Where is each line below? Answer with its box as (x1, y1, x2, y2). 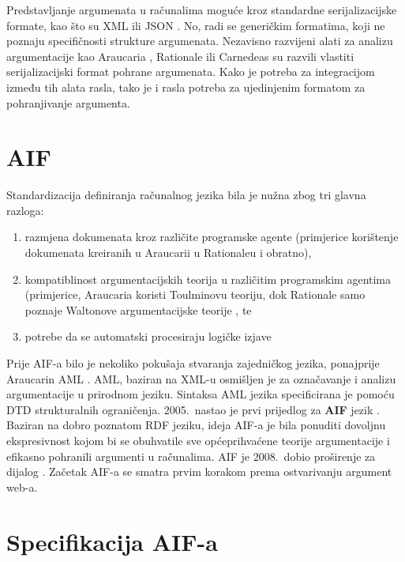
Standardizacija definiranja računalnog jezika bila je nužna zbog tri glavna (6, 187, 366, 203)
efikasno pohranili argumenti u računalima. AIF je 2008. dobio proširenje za (6, 447, 376, 464)
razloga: (6, 202, 44, 218)
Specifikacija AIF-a (6, 525, 218, 557)
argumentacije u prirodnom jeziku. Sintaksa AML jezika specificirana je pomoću (6, 386, 395, 402)
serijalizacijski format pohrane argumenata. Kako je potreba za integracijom (6, 63, 375, 80)
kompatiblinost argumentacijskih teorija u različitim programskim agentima (24, 270, 392, 287)
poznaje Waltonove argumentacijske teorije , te (24, 301, 252, 318)
